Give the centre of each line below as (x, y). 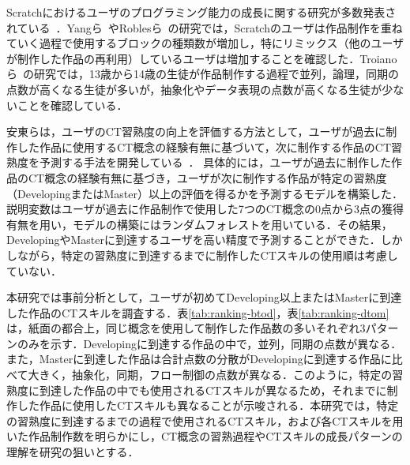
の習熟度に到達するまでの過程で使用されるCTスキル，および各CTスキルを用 (205, 420)
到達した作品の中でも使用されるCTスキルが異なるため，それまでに (213, 390)
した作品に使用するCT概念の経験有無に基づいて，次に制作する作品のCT (204, 146)
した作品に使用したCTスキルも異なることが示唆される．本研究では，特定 (208, 405)
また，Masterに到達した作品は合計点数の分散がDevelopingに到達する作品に (199, 359)
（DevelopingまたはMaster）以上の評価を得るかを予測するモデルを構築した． (205, 193)
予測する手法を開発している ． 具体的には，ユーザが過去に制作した (215, 162)
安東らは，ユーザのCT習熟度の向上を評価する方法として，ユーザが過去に (196, 131)
